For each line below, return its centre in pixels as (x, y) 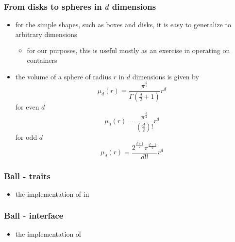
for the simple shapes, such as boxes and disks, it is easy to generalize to (123, 25)
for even (27, 107)
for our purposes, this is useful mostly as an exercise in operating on (128, 50)
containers (42, 60)
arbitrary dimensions (46, 34)
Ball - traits (27, 176)
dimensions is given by (166, 76)
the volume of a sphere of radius (63, 76)
